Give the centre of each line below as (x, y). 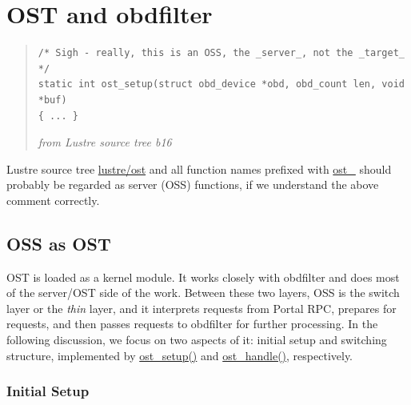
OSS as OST (59, 243)
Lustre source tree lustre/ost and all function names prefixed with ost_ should (199, 168)
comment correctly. (53, 200)
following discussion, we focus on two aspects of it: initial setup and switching (197, 340)
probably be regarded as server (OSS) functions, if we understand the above (193, 184)
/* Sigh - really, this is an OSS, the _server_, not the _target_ (221, 53)
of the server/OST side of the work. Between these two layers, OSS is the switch (203, 293)
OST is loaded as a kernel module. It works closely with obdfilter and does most (203, 277)
